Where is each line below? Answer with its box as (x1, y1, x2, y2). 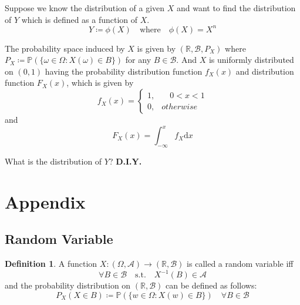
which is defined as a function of (21, 13, 138, 25)
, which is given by (66, 76, 134, 89)
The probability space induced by (5, 42, 125, 54)
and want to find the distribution (176, 2, 296, 14)
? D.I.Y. (109, 155, 142, 167)
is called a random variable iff (187, 257, 294, 270)
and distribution (235, 65, 294, 77)
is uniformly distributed (208, 53, 294, 66)
